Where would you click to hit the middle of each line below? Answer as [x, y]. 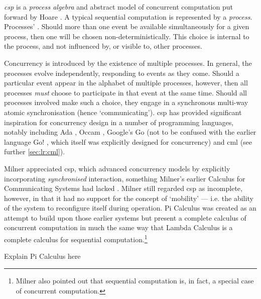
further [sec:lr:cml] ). [35, 152]
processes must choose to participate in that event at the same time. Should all [126, 92]
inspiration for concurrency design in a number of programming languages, [119, 122]
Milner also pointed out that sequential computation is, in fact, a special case [135, 280]
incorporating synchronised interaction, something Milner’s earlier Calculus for [125, 178]
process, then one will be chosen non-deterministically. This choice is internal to [127, 36]
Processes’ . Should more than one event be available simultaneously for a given [127, 26]
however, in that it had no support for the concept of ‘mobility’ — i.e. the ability [129, 198]
